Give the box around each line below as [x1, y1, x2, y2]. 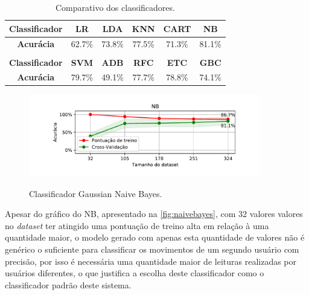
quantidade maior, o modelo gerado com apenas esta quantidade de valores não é [5, 231, 305, 244]
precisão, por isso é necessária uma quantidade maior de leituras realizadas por [5, 254, 297, 267]
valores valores [249, 207, 303, 220]
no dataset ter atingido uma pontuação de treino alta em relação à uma [5, 219, 269, 232]
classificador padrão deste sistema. [5, 278, 132, 291]
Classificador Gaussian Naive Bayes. [29, 187, 162, 199]
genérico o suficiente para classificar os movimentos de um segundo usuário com [5, 243, 299, 256]
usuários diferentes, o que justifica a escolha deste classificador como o [5, 267, 264, 279]
